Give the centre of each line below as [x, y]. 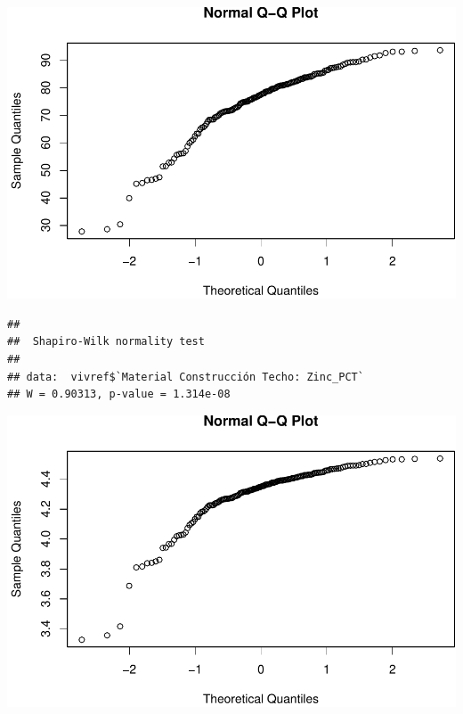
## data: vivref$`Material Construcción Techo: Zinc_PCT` [186, 377]
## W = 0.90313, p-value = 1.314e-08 [119, 394]
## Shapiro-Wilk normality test [106, 342]
